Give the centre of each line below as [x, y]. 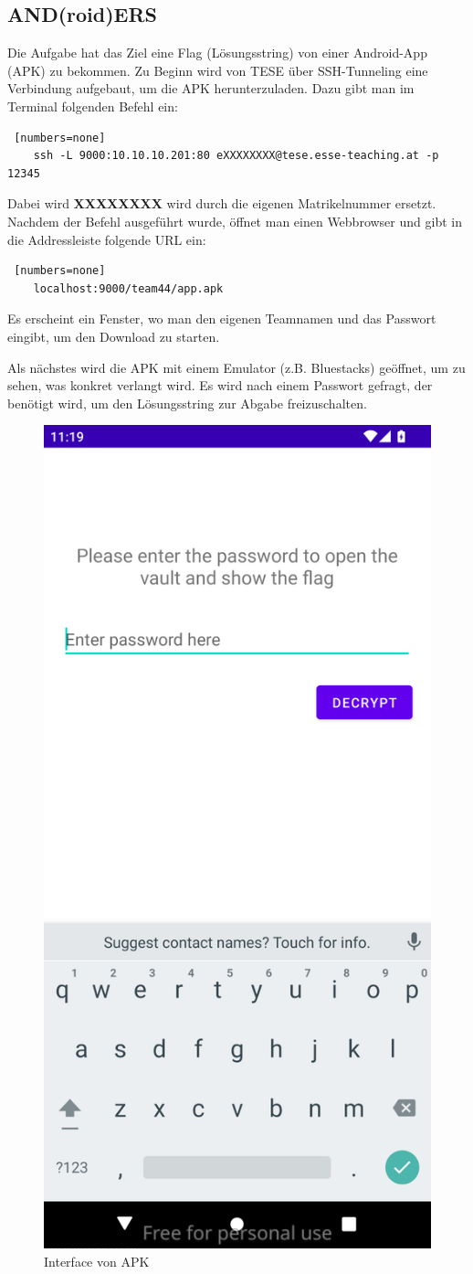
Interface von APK [97, 1261]
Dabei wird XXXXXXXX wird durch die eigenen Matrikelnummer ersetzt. [222, 203]
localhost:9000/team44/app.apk [128, 288]
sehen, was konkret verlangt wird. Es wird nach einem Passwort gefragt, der [220, 385]
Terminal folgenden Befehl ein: [93, 106]
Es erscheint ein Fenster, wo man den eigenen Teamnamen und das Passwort [222, 318]
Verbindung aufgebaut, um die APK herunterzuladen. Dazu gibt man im [211, 88]
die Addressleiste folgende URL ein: [107, 239]
